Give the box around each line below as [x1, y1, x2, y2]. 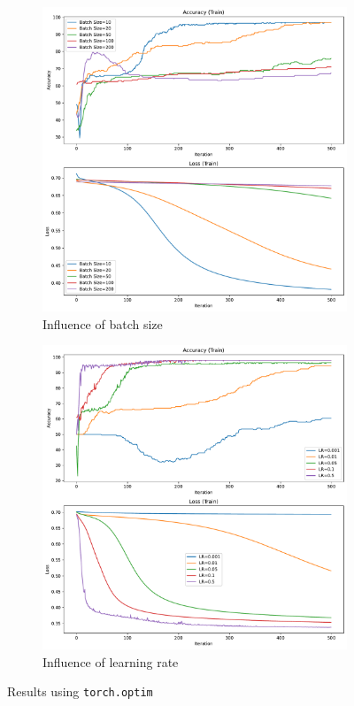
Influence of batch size [42, 314, 163, 333]
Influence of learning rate [42, 652, 179, 671]
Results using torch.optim [7, 682, 153, 701]
